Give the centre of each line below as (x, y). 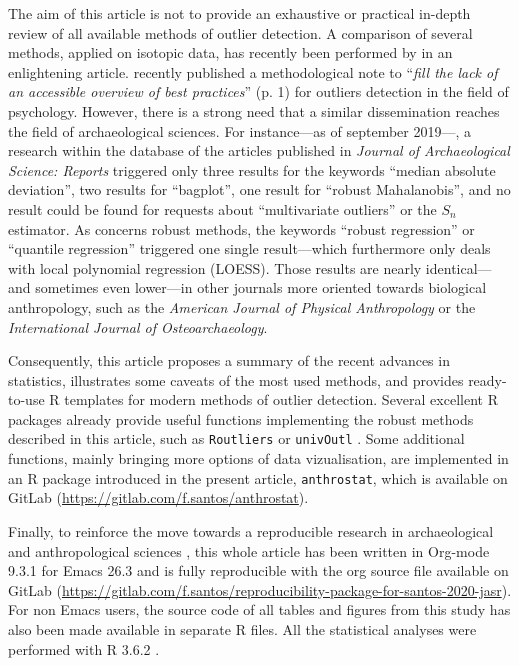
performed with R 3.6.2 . (84, 648)
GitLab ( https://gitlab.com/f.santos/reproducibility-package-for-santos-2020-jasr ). (260, 589)
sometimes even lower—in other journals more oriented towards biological (261, 287)
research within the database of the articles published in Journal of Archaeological (259, 150)
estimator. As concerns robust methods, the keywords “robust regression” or (241, 228)
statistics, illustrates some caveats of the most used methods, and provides (236, 379)
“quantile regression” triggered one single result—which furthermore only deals (249, 248)
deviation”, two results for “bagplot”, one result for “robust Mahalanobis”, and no (259, 189)
